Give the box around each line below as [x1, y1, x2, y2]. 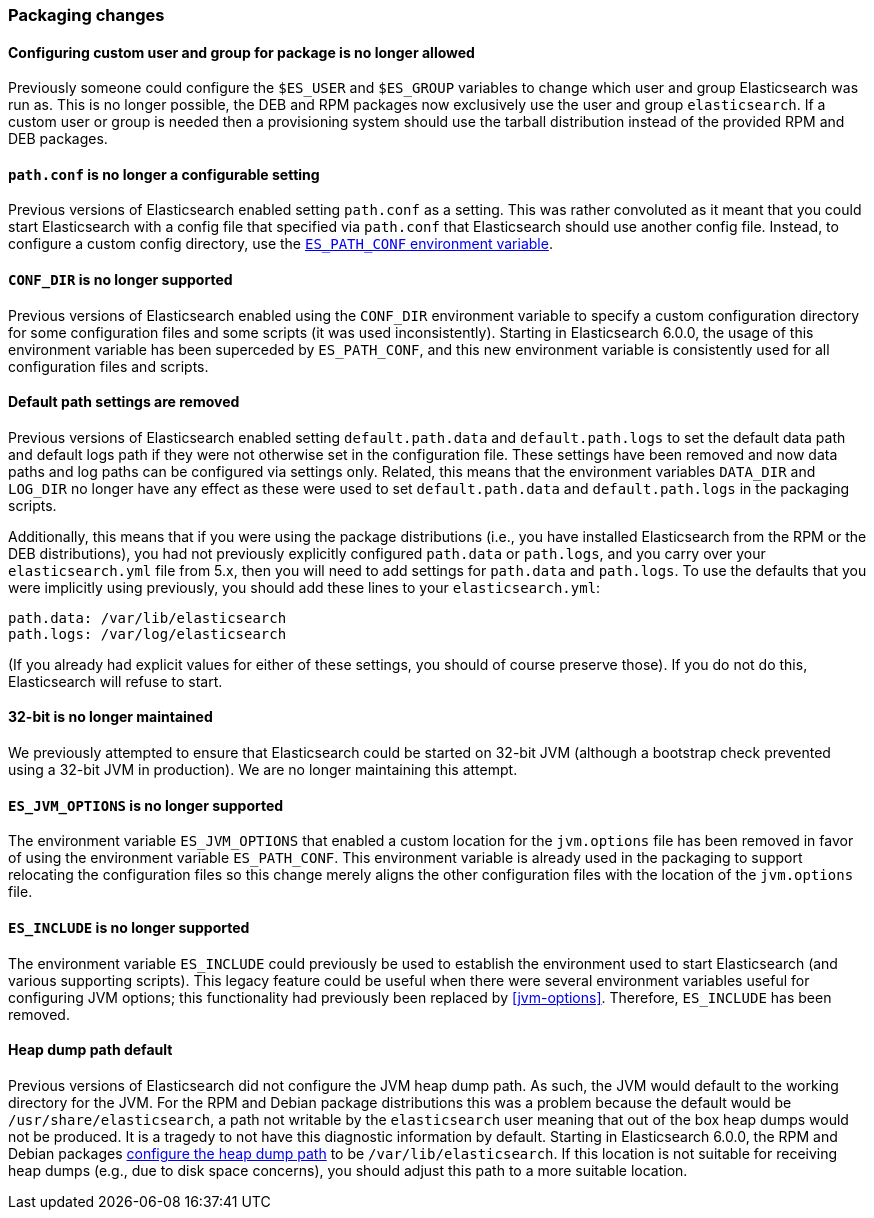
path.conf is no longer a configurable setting [8, 165, 320, 183]
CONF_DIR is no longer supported [8, 271, 233, 289]
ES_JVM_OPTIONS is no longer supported [8, 796, 284, 814]
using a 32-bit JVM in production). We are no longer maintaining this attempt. [8, 761, 518, 779]
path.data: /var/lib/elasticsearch [8, 609, 287, 626]
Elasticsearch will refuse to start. [8, 672, 223, 690]
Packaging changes [8, 5, 165, 25]
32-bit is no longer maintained [8, 708, 213, 726]
